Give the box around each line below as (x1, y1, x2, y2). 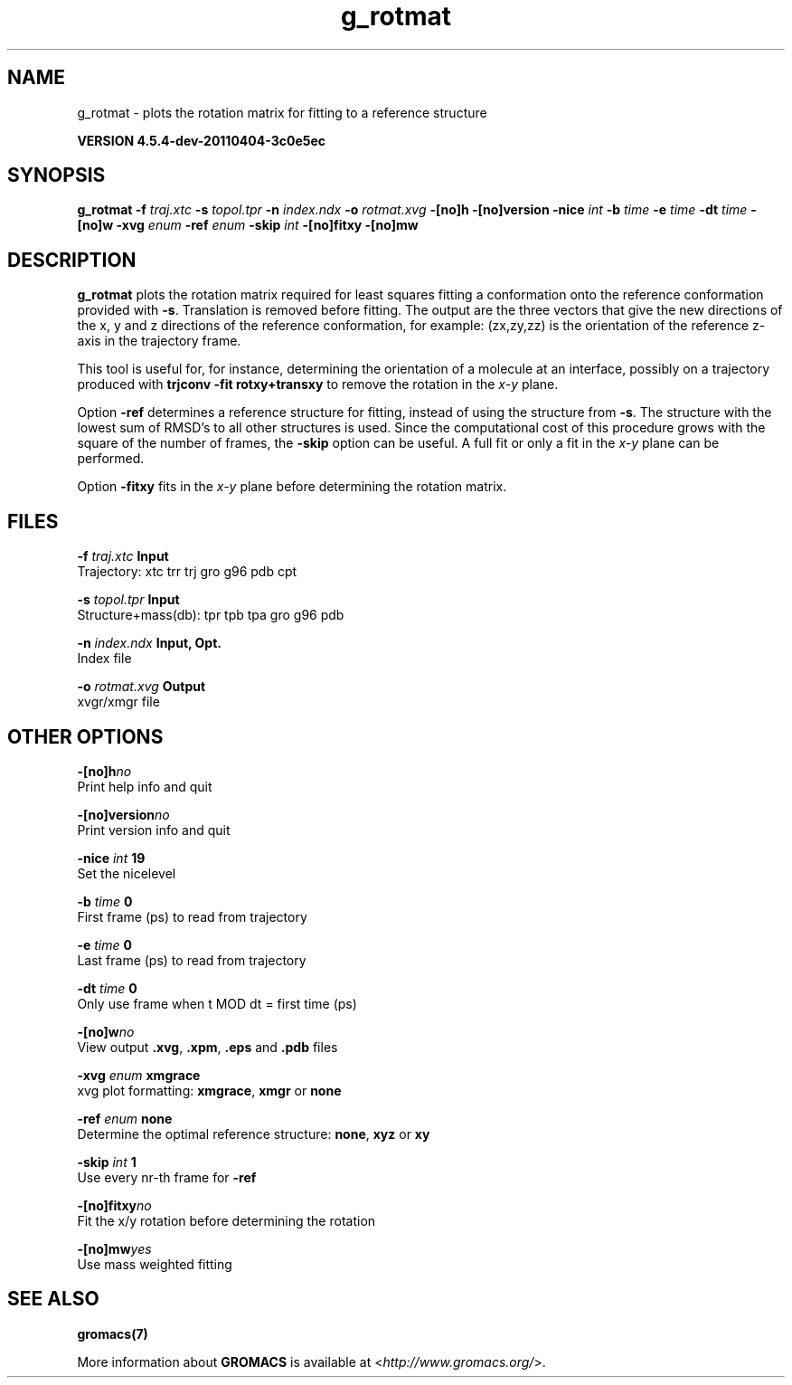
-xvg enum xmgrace (77, 1067, 201, 1083)
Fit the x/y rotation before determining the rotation (77, 1212, 376, 1228)
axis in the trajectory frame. (77, 333, 241, 349)
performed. (77, 451, 145, 467)
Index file (77, 650, 132, 667)
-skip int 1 (77, 1153, 137, 1170)
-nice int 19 (77, 849, 146, 866)
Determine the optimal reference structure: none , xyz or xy (77, 1125, 430, 1142)
